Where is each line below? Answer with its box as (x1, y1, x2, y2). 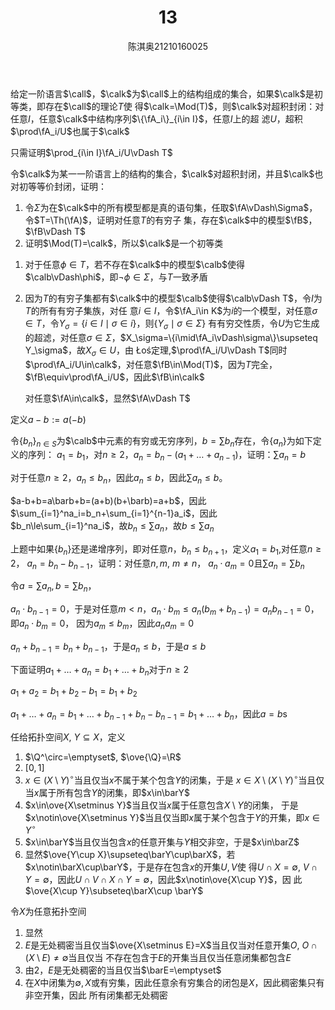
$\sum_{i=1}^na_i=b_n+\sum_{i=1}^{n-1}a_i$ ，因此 (10, 507, 218, 519)
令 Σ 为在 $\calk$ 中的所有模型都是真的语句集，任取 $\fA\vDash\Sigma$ (24, 201, 310, 213)
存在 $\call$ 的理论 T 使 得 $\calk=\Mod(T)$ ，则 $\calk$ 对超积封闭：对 (44, 100, 325, 112)
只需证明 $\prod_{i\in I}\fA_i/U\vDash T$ (10, 146, 173, 158)
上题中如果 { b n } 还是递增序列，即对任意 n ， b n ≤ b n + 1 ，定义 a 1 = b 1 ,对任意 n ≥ (10, 542, 322, 557)
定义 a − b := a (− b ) (10, 413, 87, 425)
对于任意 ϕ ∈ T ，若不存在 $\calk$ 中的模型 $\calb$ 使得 (24, 258, 246, 270)
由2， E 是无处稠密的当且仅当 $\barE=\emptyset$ (24, 964, 222, 976)
